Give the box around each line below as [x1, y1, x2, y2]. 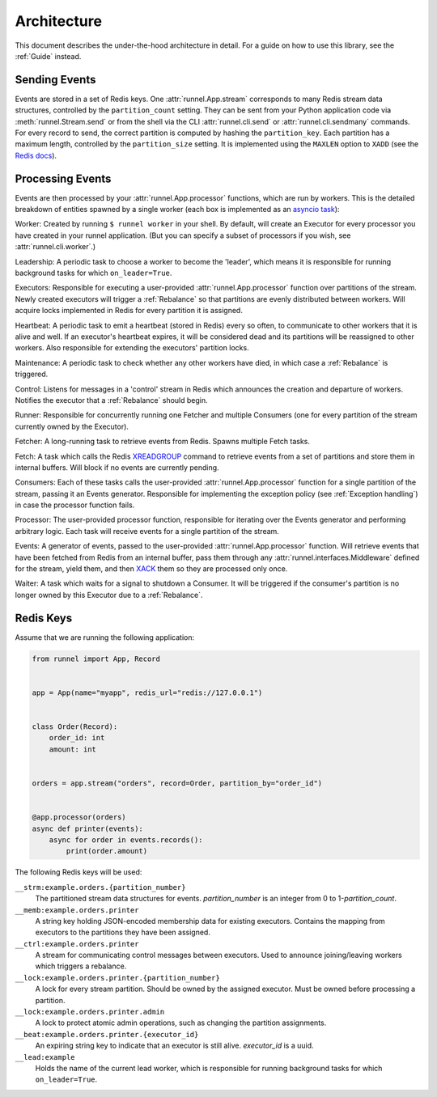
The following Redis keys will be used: [15, 867, 142, 877]
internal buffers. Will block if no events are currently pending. [15, 462, 219, 472]
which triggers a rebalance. [35, 961, 127, 971]
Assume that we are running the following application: [15, 632, 195, 642]
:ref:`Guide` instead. [15, 51, 82, 61]
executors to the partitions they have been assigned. [35, 927, 210, 938]
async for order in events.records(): [49, 835, 203, 845]
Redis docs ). [15, 150, 57, 160]
